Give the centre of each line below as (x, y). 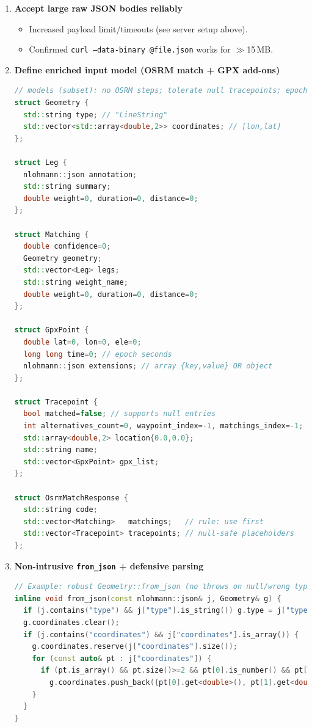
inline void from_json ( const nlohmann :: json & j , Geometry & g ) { (148, 598)
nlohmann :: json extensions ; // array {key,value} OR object (148, 366)
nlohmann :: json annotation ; (80, 174)
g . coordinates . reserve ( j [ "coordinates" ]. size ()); (135, 647)
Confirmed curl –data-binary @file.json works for (130, 49)
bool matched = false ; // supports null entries (120, 414)
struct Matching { (52, 234)
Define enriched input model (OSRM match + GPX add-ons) (147, 69)
